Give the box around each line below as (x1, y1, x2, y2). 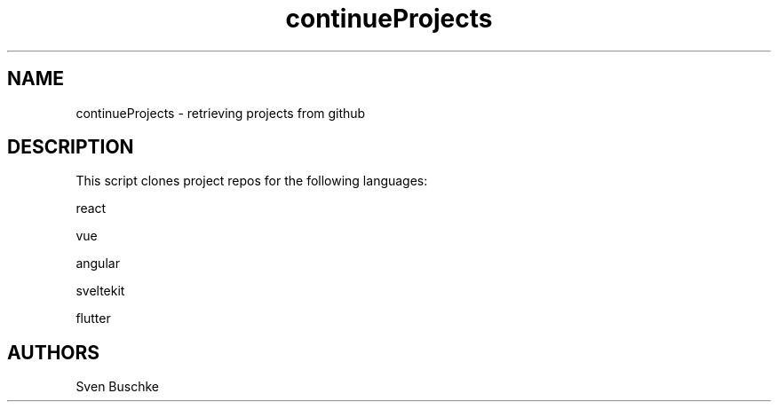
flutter (75, 311, 111, 326)
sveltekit (75, 283, 125, 299)
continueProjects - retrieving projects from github (75, 105, 366, 121)
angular (75, 256, 120, 271)
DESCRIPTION (7, 136, 134, 159)
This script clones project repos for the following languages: (75, 173, 428, 189)
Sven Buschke (75, 379, 159, 395)
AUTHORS (7, 341, 100, 364)
